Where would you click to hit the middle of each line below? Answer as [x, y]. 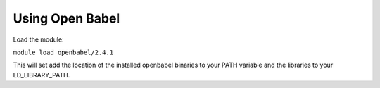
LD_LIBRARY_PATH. [42, 75]
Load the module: [38, 39]
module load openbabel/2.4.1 [63, 52]
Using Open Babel [66, 18]
